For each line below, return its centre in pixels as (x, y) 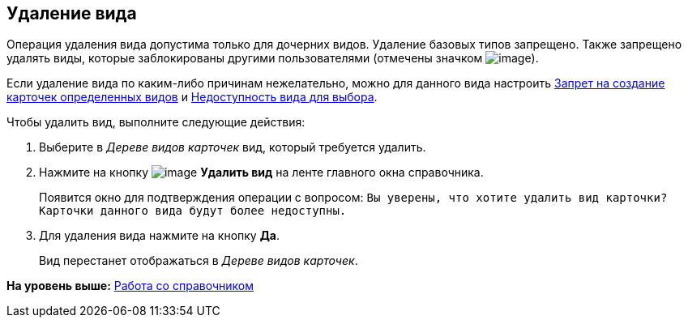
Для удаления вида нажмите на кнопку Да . (160, 236)
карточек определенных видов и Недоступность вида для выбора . (192, 97)
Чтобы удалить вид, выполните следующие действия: (156, 122)
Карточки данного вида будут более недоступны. (193, 211)
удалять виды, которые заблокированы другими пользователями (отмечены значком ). (273, 58)
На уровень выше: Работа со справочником (130, 286)
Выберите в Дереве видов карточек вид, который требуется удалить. (233, 147)
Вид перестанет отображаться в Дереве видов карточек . (199, 261)
